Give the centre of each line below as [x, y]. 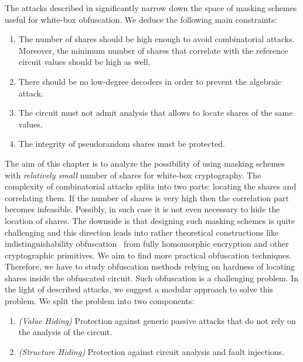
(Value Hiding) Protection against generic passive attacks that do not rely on [157, 320]
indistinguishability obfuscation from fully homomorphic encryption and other [147, 244]
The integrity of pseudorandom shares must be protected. [122, 144]
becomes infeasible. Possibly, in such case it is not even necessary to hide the [142, 209]
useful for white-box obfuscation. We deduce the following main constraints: [141, 19]
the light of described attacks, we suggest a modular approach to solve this [139, 289]
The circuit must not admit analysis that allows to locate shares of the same [156, 113]
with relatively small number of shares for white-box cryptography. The [133, 175]
